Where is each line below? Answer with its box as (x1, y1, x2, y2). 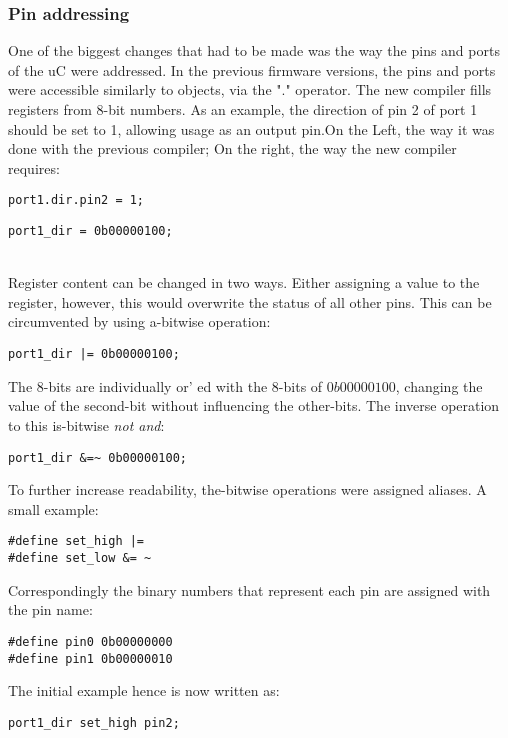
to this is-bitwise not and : (8, 414, 165, 435)
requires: (8, 157, 60, 178)
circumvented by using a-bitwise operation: (8, 311, 271, 332)
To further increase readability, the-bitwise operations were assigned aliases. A (8, 479, 487, 500)
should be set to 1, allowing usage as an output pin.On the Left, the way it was (8, 118, 495, 139)
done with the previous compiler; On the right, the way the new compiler (8, 138, 457, 159)
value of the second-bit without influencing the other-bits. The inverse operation (8, 395, 500, 416)
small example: (8, 498, 99, 519)
